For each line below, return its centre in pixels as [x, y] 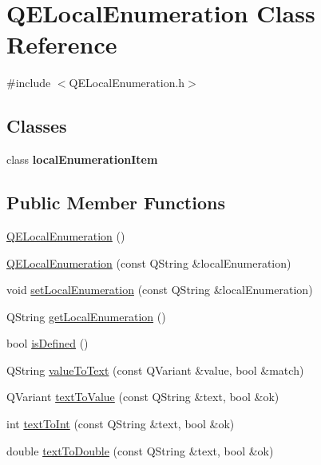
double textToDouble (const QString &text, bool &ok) [140, 450]
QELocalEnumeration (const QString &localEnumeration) [149, 262]
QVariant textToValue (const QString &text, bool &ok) [143, 397]
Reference [62, 44]
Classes [37, 126]
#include [29, 83]
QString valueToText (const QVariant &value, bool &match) [155, 370]
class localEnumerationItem [82, 159]
